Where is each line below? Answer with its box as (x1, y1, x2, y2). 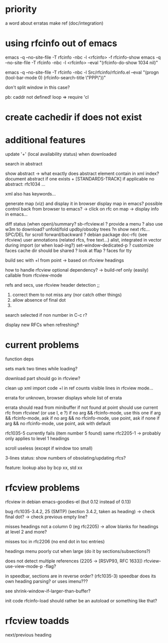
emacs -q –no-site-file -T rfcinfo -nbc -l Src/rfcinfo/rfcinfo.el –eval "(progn (5, 69, 159, 75)
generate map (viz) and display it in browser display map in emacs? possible (5, 200, 162, 206)
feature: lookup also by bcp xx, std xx (5, 465, 82, 471)
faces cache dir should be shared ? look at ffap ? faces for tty (5, 248, 132, 254)
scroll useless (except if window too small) (5, 445, 93, 451)
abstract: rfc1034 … (5, 181, 46, 187)
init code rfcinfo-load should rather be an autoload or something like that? (5, 597, 157, 603)
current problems (5, 339, 79, 351)
